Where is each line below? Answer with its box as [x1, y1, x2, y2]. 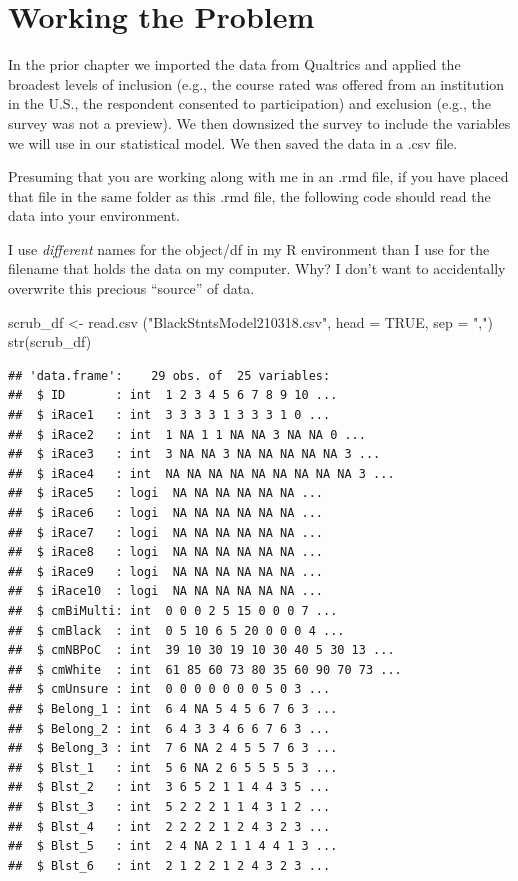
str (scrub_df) [8, 331, 92, 352]
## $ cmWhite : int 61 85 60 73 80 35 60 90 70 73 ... [8, 662, 402, 677]
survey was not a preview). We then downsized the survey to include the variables [8, 112, 511, 133]
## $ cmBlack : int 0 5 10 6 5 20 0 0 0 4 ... [8, 623, 345, 638]
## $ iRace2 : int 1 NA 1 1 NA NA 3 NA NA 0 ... [8, 427, 366, 442]
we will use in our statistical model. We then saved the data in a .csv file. [8, 132, 458, 153]
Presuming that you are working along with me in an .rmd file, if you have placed [8, 166, 509, 187]
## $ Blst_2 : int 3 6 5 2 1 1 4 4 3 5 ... [8, 780, 331, 795]
